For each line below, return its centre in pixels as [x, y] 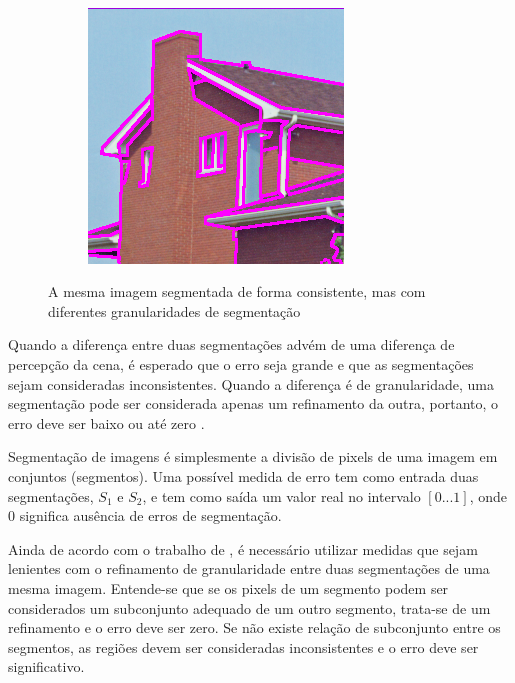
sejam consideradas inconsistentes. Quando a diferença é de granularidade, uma [251, 383]
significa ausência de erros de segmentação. [150, 515]
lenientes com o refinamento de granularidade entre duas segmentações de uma [249, 568]
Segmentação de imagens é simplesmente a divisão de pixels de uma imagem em [253, 456]
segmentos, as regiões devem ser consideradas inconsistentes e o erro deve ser [243, 646]
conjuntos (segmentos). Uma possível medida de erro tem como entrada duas [243, 475]
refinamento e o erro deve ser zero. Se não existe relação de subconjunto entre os [254, 627]
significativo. [46, 666]
